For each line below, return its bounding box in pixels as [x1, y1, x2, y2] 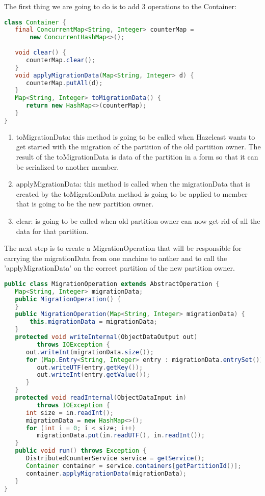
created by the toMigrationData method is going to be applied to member [16, 188, 248, 199]
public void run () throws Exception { [15, 447, 147, 455]
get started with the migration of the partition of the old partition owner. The [16, 141, 261, 152]
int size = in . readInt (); [25, 409, 114, 416]
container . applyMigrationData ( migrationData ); [25, 469, 187, 477]
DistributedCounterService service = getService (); [25, 455, 205, 462]
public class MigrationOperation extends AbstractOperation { [4, 280, 220, 288]
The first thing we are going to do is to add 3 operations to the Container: [4, 1, 236, 11]
